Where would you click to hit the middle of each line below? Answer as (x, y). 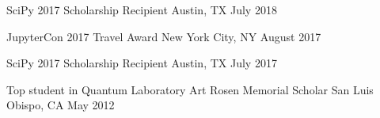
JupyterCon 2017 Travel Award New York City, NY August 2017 (164, 36)
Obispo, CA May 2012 (61, 105)
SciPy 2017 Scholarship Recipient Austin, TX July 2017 (142, 63)
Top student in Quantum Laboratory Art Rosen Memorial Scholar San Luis (190, 89)
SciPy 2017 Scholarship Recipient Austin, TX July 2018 (142, 10)
